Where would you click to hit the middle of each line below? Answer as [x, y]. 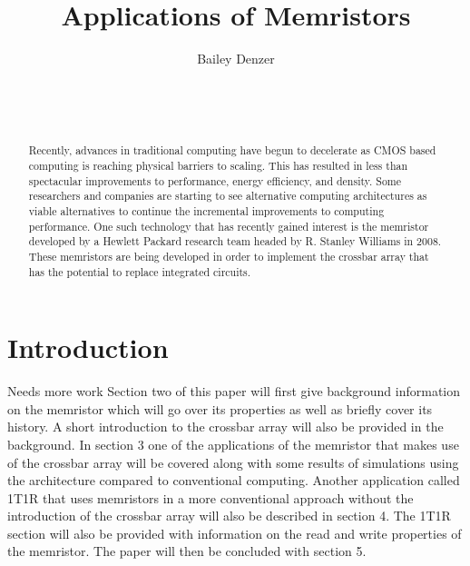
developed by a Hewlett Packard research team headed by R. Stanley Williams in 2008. [235, 241]
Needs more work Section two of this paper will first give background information [234, 391]
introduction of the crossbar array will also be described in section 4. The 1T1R [229, 516]
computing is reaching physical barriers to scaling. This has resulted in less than [218, 165]
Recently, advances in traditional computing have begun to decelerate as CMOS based [232, 150]
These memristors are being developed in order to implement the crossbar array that [229, 256]
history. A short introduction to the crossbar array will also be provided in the [225, 427]
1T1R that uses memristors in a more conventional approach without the [211, 497]
